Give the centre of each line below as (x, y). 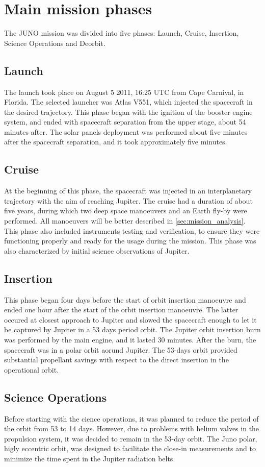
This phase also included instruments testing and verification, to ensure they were (132, 230)
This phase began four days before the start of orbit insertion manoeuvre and (125, 299)
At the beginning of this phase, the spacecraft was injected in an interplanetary (128, 191)
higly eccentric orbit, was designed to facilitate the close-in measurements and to (130, 448)
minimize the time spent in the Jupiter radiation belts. (90, 458)
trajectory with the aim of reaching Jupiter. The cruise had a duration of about (128, 200)
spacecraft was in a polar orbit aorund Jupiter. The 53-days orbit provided (121, 349)
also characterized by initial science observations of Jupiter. (97, 250)
